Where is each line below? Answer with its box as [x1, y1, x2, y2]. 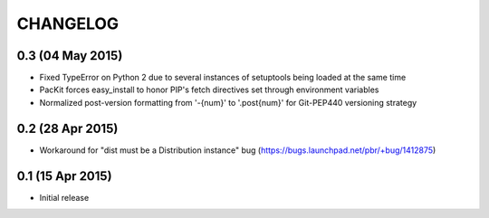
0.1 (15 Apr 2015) [16, 168, 112, 184]
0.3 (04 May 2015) [16, 48, 123, 63]
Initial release [39, 192, 90, 203]
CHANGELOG [16, 14, 120, 33]
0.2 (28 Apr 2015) [16, 120, 119, 136]
